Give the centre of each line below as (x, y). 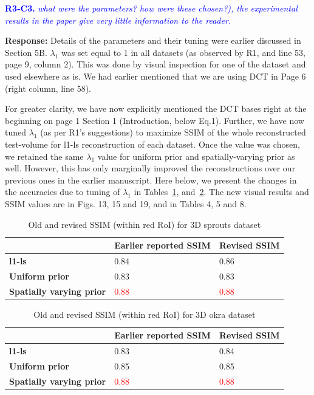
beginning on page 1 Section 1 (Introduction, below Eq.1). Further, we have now (155, 120)
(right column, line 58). (48, 88)
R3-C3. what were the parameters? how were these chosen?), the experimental (151, 8)
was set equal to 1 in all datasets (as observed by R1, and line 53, (183, 52)
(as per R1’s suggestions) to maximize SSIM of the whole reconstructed (173, 132)
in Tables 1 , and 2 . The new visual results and (221, 192)
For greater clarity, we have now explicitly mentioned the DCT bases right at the (156, 108)
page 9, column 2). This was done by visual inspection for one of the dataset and (155, 64)
